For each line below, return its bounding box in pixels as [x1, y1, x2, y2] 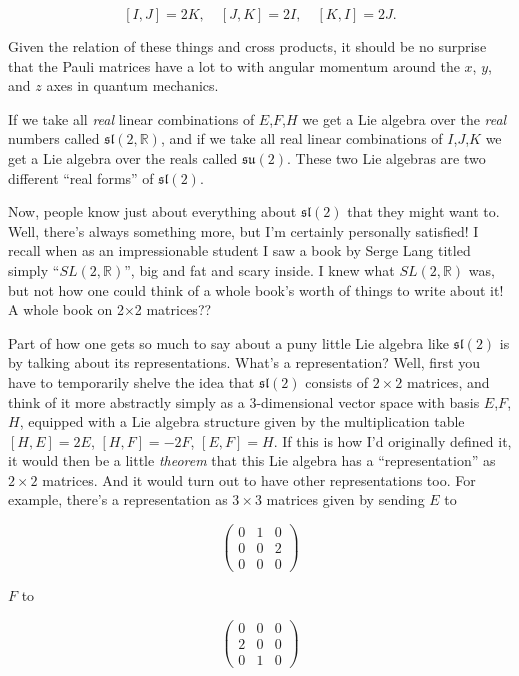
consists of [305, 371, 369, 392]
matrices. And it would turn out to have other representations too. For [42, 469, 476, 490]
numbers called [8, 128, 100, 149]
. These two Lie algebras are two [287, 147, 486, 168]
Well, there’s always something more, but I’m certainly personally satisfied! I [8, 220, 479, 241]
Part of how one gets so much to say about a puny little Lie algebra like [8, 332, 449, 353]
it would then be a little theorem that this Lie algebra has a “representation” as [8, 450, 496, 471]
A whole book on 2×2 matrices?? [8, 299, 212, 320]
